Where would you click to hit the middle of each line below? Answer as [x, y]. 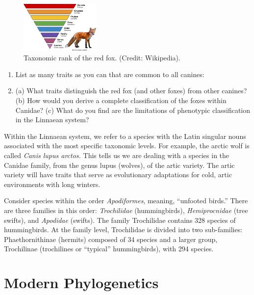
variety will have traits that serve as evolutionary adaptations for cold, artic [118, 174]
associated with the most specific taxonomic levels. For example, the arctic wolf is [127, 146]
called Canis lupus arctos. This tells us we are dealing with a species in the [117, 155]
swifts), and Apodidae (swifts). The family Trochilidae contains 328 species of [120, 220]
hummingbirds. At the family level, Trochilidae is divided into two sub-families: [123, 229]
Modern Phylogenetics [81, 282]
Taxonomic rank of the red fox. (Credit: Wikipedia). [102, 58]
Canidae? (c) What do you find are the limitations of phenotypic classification [133, 110]
